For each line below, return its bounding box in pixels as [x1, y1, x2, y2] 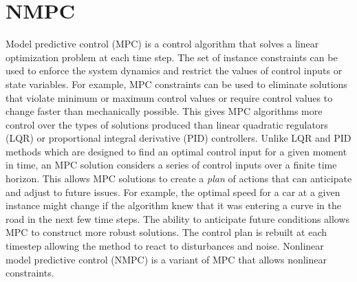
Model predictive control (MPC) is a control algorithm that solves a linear [6, 36, 319, 51]
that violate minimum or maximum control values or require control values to [6, 90, 333, 105]
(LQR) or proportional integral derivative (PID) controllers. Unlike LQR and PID [6, 131, 351, 145]
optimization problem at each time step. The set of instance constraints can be [6, 50, 338, 64]
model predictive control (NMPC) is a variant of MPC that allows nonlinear [6, 252, 327, 266]
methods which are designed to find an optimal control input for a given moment [6, 144, 347, 158]
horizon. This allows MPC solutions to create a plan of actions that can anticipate [6, 171, 352, 186]
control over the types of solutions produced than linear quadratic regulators [6, 117, 328, 131]
